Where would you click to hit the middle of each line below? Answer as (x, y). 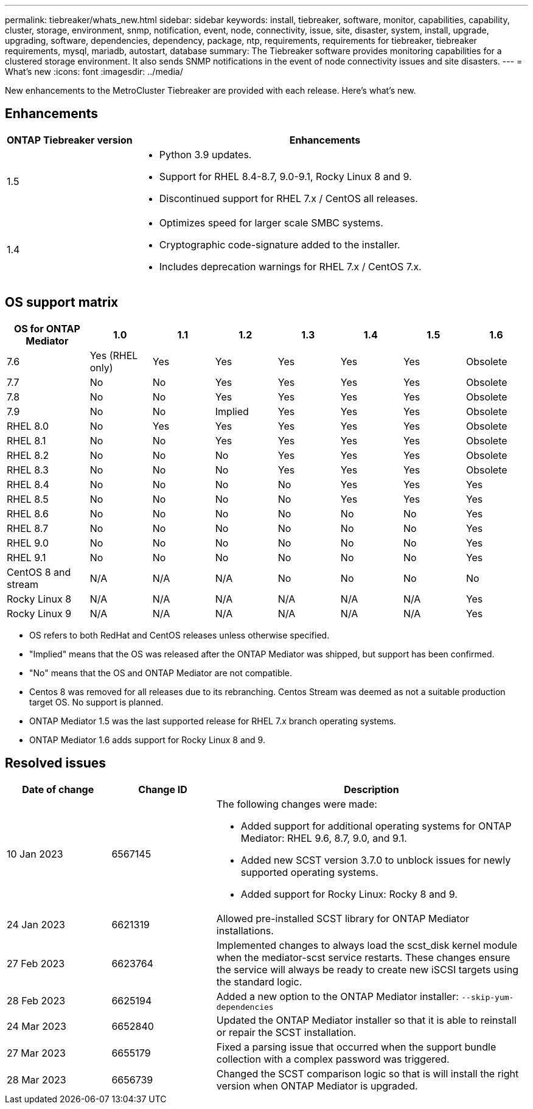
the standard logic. (259, 981)
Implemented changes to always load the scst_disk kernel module (367, 945)
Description (371, 789)
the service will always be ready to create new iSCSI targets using (367, 969)
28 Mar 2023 (37, 1079)
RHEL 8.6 (28, 513)
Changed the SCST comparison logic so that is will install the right (368, 1073)
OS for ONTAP (47, 328)
